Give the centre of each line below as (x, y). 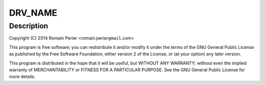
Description (29, 26)
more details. (22, 77)
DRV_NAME (33, 13)
